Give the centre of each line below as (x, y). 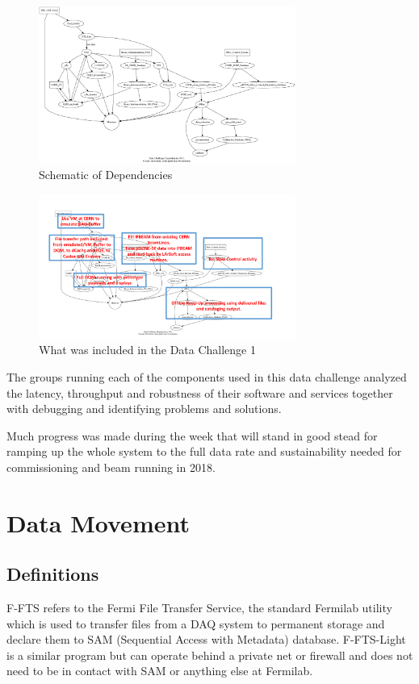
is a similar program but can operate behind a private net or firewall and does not (210, 655)
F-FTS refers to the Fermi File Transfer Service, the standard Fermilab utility (199, 608)
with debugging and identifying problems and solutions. (144, 409)
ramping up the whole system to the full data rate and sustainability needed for (204, 451)
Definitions (53, 574)
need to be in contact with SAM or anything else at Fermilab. (160, 671)
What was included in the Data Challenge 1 (147, 350)
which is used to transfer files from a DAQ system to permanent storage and (196, 623)
